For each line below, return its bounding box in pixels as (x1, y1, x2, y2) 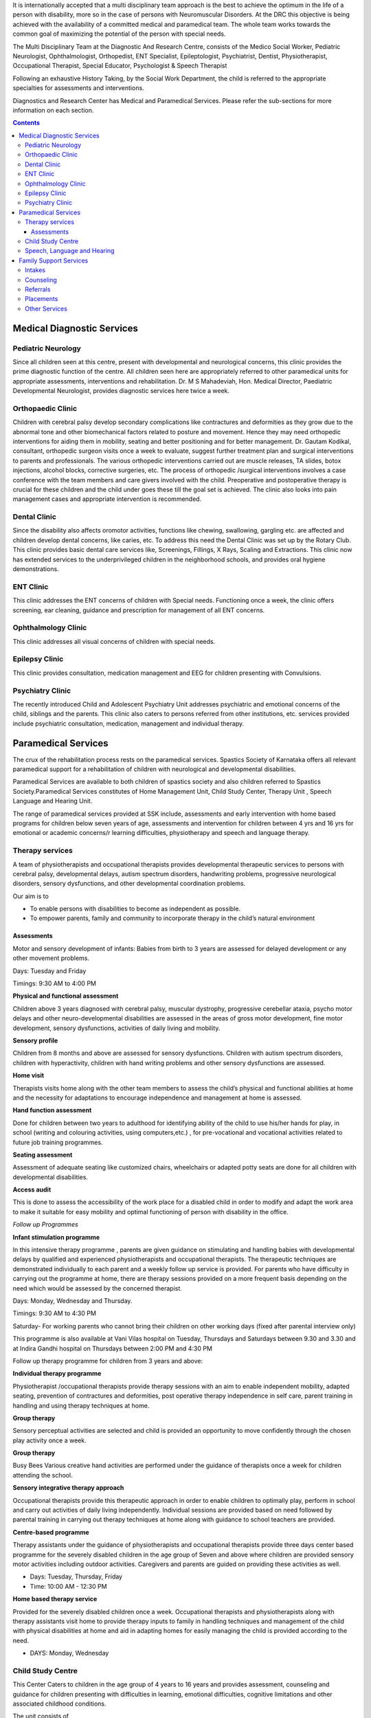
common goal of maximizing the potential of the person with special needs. (12, 30, 226, 38)
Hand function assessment (12, 1106, 92, 1115)
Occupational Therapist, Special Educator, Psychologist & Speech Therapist (12, 62, 227, 70)
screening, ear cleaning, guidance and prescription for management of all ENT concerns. (12, 605, 265, 614)
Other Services (25, 304, 68, 313)
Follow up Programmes (12, 1220, 78, 1229)
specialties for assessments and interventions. (12, 84, 144, 92)
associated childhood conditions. (12, 1699, 106, 1708)
